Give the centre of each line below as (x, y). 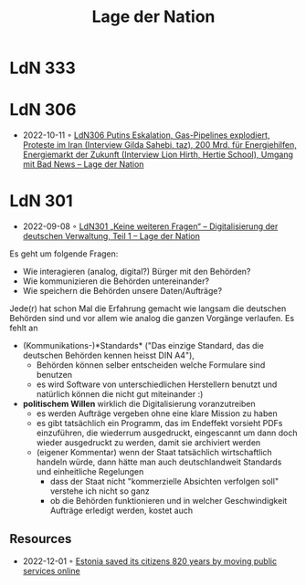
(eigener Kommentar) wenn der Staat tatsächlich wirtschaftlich (154, 453)
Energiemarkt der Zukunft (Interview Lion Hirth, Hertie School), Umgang (158, 155)
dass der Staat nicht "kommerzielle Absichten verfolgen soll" (164, 482)
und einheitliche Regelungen (90, 472)
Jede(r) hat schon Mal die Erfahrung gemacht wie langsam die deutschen (148, 308)
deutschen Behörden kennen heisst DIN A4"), (108, 355)
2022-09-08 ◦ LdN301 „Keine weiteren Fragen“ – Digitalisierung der (150, 226)
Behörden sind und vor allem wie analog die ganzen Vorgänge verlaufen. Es (152, 319)
